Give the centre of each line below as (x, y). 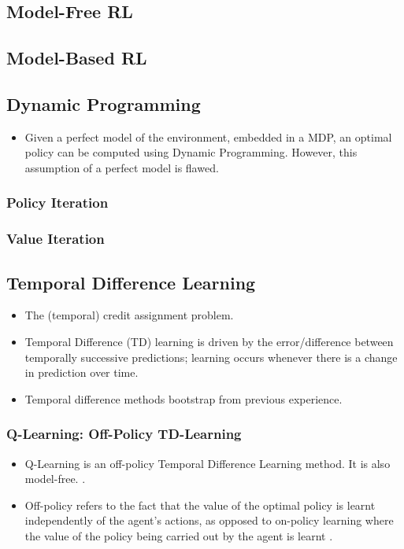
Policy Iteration (57, 203)
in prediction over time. (82, 372)
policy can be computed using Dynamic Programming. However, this (191, 152)
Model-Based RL (77, 58)
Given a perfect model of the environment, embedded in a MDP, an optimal (208, 136)
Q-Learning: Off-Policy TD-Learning (124, 434)
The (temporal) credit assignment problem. (129, 315)
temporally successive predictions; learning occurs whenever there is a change (211, 357)
